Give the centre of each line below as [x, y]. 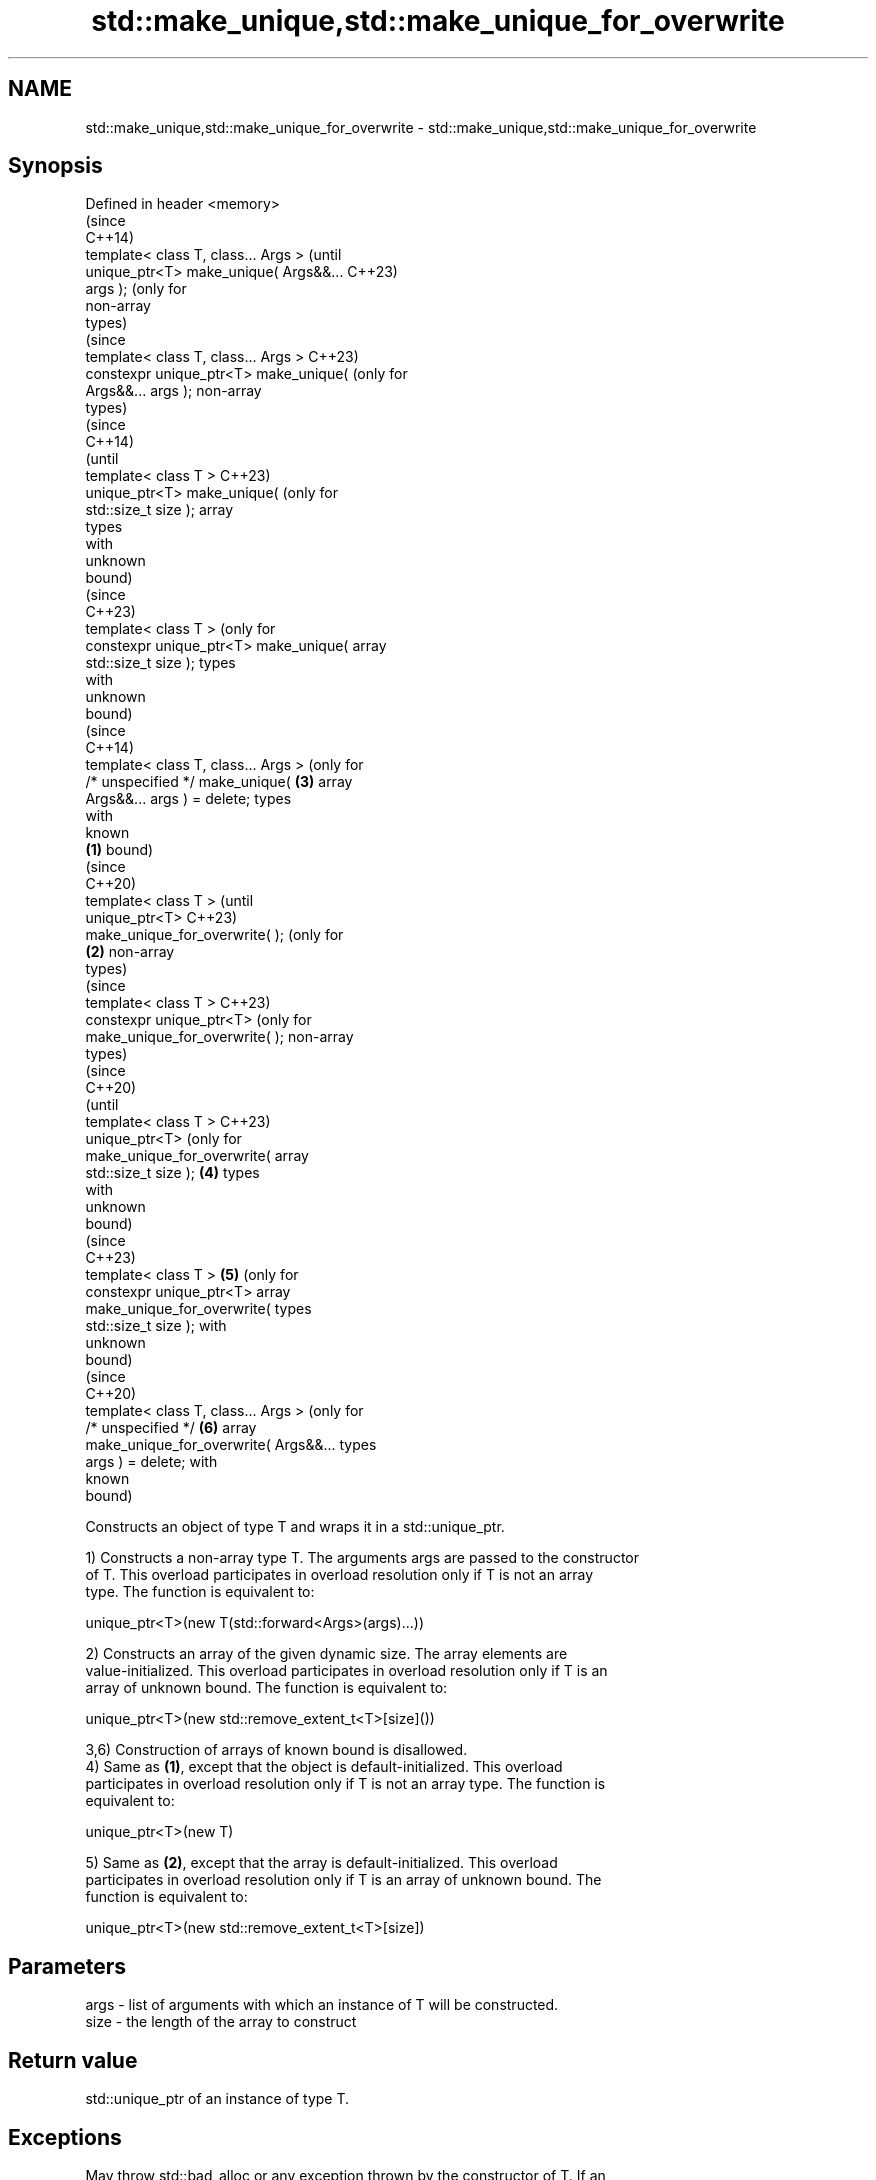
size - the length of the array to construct [221, 2022]
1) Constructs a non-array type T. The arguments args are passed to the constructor [362, 1558]
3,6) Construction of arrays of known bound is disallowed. [276, 1750]
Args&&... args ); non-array [173, 391]
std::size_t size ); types [160, 663]
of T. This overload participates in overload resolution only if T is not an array [339, 1575]
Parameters [67, 1966]
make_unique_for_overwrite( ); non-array [219, 1037]
